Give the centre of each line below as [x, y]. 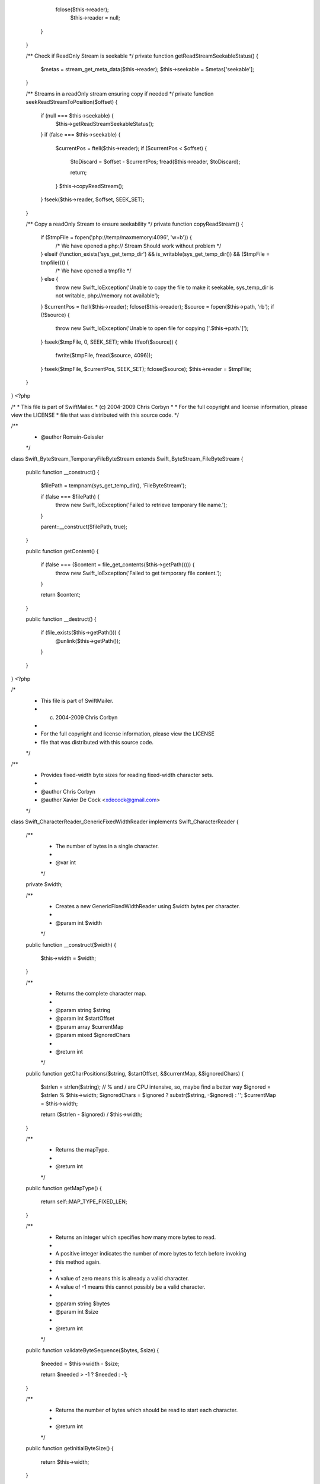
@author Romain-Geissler [72, 437]
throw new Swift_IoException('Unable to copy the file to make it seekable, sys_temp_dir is [164, 287]
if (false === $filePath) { [70, 496]
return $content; [61, 595]
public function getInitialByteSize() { [70, 1448]
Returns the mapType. [82, 1150]
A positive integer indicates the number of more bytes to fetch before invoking [151, 1254]
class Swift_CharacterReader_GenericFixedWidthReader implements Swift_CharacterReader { [125, 822]
